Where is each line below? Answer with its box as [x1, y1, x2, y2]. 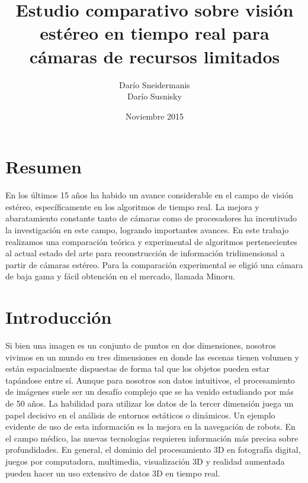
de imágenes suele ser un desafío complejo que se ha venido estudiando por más [5, 385, 294, 398]
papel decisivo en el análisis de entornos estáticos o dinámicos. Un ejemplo [5, 408, 275, 421]
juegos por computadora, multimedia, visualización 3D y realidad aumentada [5, 455, 285, 468]
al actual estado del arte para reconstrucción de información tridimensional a [5, 247, 285, 259]
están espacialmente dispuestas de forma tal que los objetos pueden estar [5, 362, 269, 375]
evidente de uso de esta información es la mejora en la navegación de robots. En [5, 420, 296, 433]
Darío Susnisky [127, 90, 182, 102]
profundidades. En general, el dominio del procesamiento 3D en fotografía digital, [5, 443, 301, 456]
